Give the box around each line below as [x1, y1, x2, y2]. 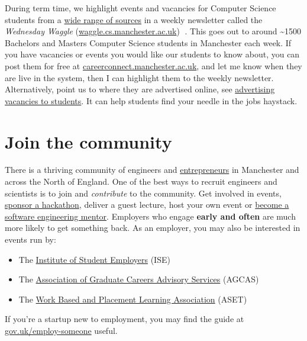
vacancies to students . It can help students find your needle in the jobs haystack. [5, 94, 298, 107]
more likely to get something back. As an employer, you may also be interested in [5, 221, 300, 234]
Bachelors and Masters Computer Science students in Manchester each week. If [5, 36, 292, 49]
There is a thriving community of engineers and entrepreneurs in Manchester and [5, 163, 299, 176]
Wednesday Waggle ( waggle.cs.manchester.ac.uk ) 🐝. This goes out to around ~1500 [5, 25, 302, 37]
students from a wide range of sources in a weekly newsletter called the [5, 13, 263, 25]
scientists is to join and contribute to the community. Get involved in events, [5, 186, 282, 199]
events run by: [5, 233, 56, 246]
